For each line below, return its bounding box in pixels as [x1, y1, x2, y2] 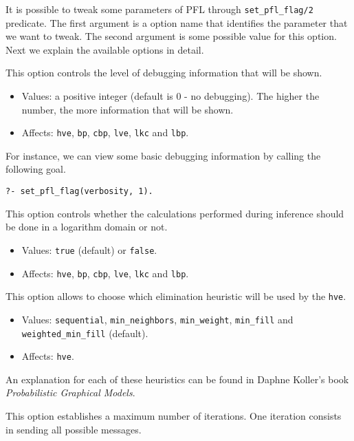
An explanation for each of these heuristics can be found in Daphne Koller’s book [5, 372, 349, 386]
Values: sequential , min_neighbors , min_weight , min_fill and [21, 312, 294, 326]
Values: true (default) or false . [21, 242, 157, 257]
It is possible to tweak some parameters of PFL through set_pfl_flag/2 [5, 2, 313, 16]
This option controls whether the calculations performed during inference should [5, 206, 344, 220]
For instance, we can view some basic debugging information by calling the [5, 148, 321, 162]
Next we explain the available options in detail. [5, 42, 204, 56]
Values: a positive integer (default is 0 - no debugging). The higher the [21, 89, 320, 103]
